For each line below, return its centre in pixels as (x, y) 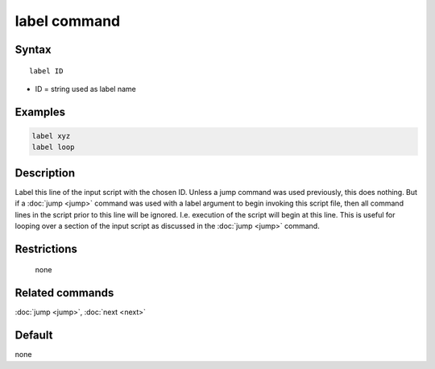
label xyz (51, 136)
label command (68, 21)
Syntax (33, 50)
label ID (46, 71)
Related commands (64, 293)
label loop (53, 147)
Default (34, 336)
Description (45, 173)
